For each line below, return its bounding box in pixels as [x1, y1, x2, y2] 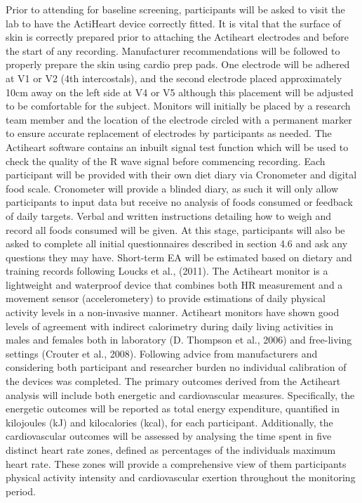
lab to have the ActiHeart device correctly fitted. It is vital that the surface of [6, 15, 341, 30]
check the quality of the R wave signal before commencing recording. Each [6, 153, 326, 168]
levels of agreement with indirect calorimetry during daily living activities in [6, 318, 334, 333]
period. [6, 483, 36, 498]
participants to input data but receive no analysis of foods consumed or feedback [6, 195, 353, 209]
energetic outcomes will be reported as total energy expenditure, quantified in [6, 401, 340, 416]
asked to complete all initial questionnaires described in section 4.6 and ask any [6, 236, 348, 251]
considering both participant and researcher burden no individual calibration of [6, 360, 347, 374]
